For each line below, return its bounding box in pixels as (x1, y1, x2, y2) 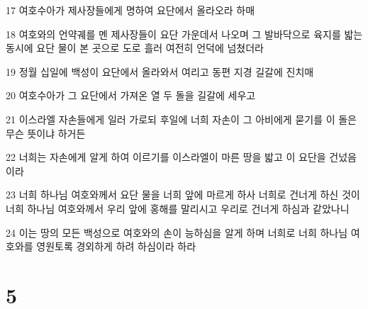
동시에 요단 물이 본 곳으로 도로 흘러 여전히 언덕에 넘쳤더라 (6, 40, 264, 55)
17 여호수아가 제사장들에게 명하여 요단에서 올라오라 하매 (6, 3, 255, 17)
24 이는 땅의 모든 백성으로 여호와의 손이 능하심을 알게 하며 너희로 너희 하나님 (6, 225, 348, 240)
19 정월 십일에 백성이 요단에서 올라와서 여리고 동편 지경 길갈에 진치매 (6, 64, 314, 79)
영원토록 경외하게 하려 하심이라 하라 (36, 239, 196, 254)
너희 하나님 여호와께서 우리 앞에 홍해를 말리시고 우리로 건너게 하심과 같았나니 (6, 201, 350, 215)
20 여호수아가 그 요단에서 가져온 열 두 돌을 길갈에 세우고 (6, 88, 256, 103)
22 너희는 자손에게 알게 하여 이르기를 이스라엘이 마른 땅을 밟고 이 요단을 (6, 150, 326, 164)
